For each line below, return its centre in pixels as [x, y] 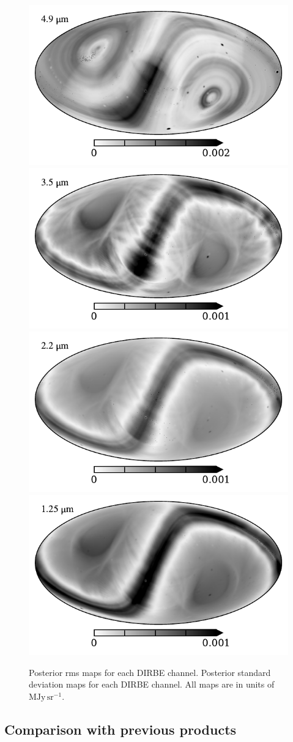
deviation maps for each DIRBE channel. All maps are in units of [152, 684]
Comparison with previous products [121, 729]
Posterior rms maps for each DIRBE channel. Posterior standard [150, 672]
